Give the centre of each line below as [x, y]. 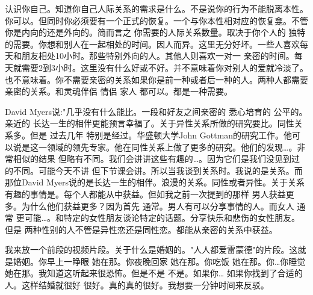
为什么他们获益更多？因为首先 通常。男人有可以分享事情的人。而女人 [158, 206]
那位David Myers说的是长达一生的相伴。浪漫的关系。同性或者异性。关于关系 [155, 182]
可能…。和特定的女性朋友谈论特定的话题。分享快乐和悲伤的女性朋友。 [162, 218]
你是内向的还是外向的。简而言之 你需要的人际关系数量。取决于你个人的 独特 [155, 32]
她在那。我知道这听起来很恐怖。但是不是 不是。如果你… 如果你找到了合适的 [154, 273]
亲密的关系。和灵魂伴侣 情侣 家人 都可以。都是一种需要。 [119, 91]
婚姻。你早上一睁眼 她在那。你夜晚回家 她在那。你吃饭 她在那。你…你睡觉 [159, 261]
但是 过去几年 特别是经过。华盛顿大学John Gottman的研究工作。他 [161, 135]
